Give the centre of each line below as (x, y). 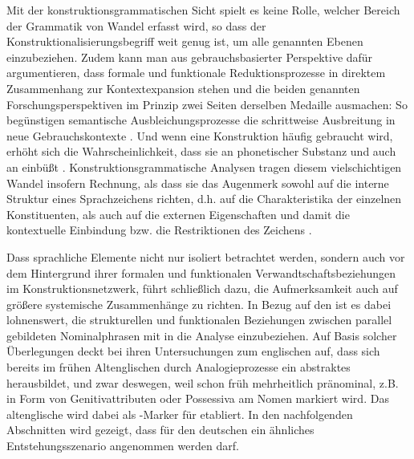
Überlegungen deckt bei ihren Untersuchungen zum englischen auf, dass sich (193, 351)
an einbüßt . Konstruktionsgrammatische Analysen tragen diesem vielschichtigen (204, 167)
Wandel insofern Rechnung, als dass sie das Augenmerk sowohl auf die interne (198, 183)
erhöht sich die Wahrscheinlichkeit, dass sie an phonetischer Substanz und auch (201, 151)
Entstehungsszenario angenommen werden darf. (123, 446)
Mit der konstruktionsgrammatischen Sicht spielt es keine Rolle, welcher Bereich (203, 10)
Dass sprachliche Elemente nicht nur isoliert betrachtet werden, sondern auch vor (206, 256)
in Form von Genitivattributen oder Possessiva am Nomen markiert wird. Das (198, 398)
